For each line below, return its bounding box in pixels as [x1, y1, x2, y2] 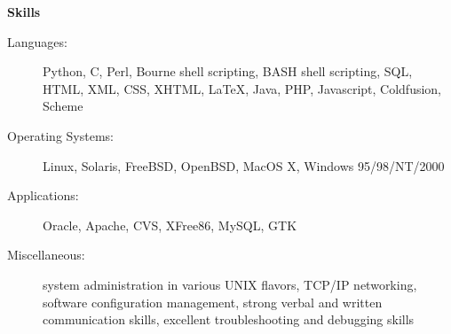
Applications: [7, 186, 79, 205]
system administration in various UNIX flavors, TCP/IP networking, [43, 275, 417, 293]
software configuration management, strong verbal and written [43, 292, 383, 311]
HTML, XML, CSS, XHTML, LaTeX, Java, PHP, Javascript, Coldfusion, [43, 79, 442, 97]
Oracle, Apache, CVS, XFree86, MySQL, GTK [43, 215, 297, 234]
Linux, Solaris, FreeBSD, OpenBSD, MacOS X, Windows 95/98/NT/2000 [43, 156, 445, 175]
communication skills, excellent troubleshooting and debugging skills [43, 310, 415, 329]
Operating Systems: [7, 126, 114, 144]
